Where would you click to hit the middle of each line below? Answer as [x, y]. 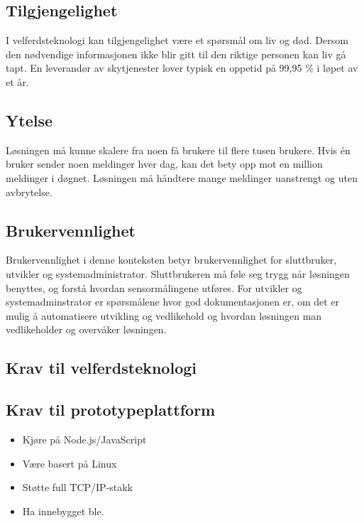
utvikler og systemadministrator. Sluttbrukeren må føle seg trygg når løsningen [178, 273]
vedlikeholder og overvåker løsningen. [86, 329]
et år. [17, 81]
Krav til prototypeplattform [111, 410]
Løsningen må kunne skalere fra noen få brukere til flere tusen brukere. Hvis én [178, 150]
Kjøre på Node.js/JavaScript [84, 439]
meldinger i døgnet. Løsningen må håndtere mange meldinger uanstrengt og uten [182, 177]
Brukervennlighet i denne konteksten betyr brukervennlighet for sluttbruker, [171, 260]
